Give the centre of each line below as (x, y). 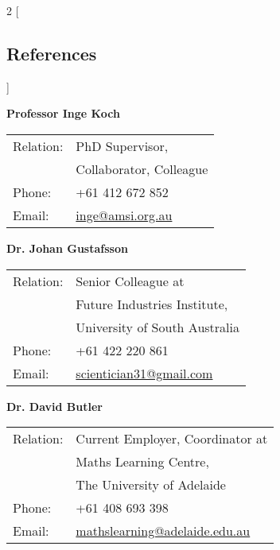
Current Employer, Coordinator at (172, 439)
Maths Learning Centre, (142, 462)
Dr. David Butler (54, 406)
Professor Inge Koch (63, 113)
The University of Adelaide (151, 485)
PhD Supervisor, (122, 145)
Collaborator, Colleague (142, 168)
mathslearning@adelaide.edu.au (163, 531)
